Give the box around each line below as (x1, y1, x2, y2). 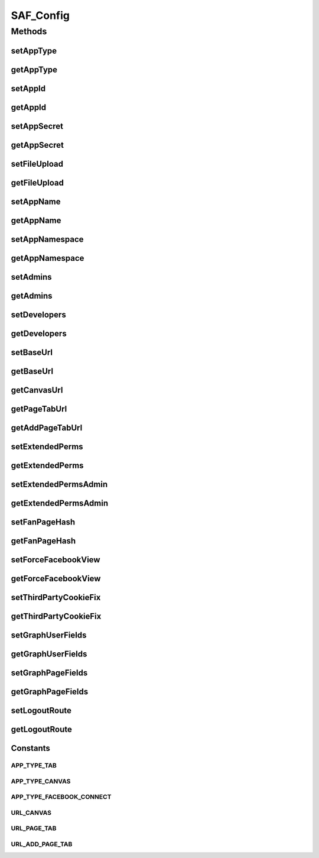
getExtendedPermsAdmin (11, 498, 109, 508)
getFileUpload (11, 177, 64, 187)
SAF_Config (11, 9, 70, 22)
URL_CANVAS (11, 808, 52, 817)
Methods (11, 26, 47, 37)
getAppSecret (11, 140, 64, 150)
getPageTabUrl (11, 404, 67, 414)
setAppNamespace (11, 234, 84, 244)
